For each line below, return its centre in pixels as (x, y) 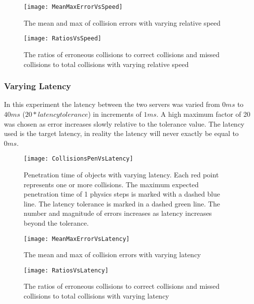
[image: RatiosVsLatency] (66, 270)
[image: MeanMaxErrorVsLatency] (77, 239)
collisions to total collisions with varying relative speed (106, 64)
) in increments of (115, 114)
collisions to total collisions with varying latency (96, 296)
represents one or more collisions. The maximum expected (111, 184)
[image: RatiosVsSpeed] (63, 39)
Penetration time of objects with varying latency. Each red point (121, 174)
